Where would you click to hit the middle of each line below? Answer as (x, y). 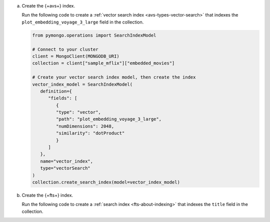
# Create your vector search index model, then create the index (114, 77)
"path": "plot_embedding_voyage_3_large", (109, 119)
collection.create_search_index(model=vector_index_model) (106, 182)
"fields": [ (63, 98)
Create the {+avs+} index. (48, 6)
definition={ (56, 91)
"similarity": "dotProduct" (90, 133)
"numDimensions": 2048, (85, 126)
